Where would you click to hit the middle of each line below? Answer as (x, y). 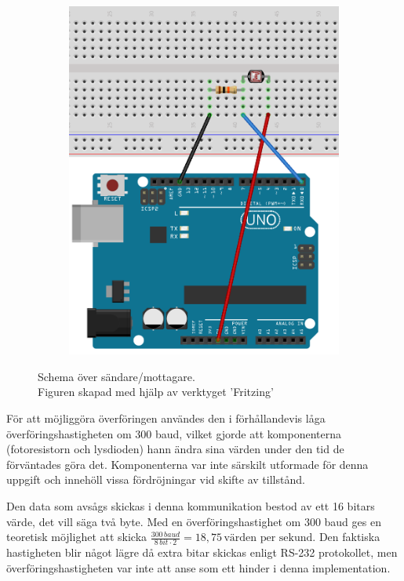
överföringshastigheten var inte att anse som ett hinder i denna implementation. (198, 568)
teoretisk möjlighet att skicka (77, 537)
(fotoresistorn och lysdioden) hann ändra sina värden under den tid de (175, 449)
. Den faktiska (346, 537)
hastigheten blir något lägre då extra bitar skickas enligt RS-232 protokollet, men (202, 552)
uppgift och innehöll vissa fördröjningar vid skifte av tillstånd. (156, 479)
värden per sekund (268, 538)
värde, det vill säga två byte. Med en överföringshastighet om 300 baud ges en (194, 521)
